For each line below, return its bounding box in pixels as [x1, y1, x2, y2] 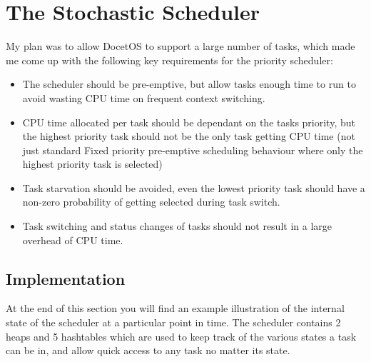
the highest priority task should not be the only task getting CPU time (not [22, 129, 355, 144]
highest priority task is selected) [22, 156, 163, 171]
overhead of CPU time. [22, 232, 123, 247]
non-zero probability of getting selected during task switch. [22, 194, 280, 209]
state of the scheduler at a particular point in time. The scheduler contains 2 [6, 315, 341, 330]
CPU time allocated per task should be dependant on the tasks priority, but [22, 114, 355, 129]
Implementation [6, 267, 126, 289]
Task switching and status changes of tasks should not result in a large [22, 218, 332, 233]
